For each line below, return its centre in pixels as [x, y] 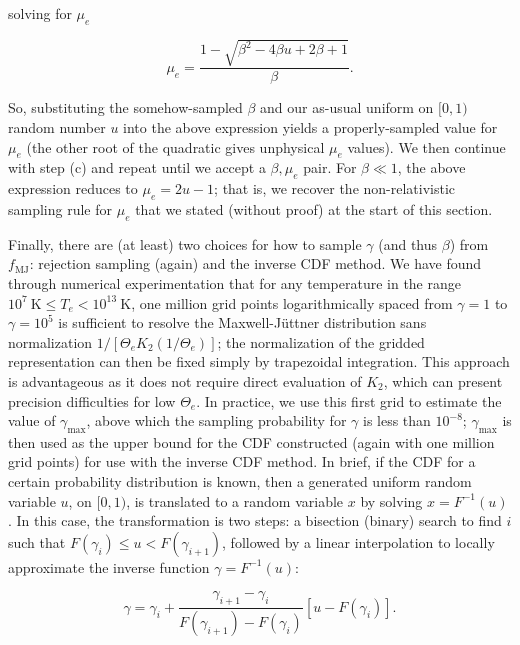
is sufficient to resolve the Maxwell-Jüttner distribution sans [242, 322]
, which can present [443, 380]
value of [32, 420]
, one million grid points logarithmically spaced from [292, 302]
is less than [396, 420]
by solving [391, 500]
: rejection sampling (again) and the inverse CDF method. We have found [255, 263]
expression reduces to [73, 188]
